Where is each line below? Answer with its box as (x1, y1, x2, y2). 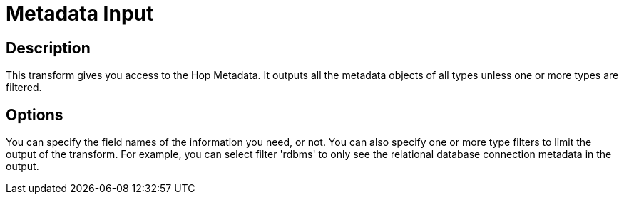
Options (6, 105, 63, 124)
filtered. (6, 81, 42, 94)
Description (6, 38, 91, 57)
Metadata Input (6, 1, 154, 26)
